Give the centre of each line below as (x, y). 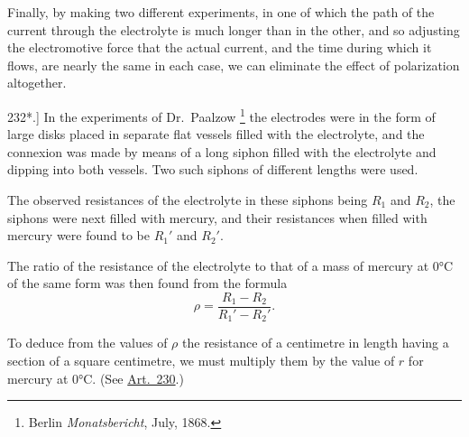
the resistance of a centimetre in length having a (316, 343)
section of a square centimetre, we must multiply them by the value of (201, 361)
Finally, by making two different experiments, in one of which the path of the (221, 12)
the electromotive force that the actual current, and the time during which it (220, 47)
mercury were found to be (79, 235)
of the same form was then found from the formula (147, 283)
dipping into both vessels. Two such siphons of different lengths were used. (213, 169)
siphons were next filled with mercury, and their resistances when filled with (217, 217)
